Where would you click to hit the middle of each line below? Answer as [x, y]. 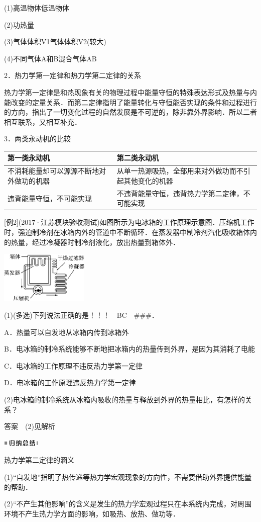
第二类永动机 [138, 158]
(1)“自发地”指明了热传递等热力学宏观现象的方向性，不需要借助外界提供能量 [128, 476]
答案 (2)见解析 [30, 426]
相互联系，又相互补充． [43, 121]
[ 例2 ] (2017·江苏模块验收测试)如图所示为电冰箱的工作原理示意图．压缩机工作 [129, 222]
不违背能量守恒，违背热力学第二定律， [180, 193]
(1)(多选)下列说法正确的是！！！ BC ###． [81, 315]
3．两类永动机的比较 [37, 139]
